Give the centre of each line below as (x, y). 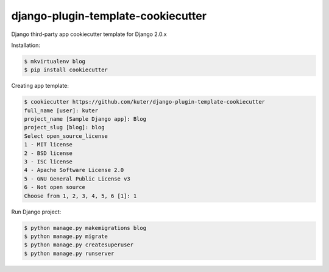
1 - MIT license (48, 145)
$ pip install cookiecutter (66, 70)
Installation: (26, 45)
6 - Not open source (55, 187)
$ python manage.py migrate (66, 236)
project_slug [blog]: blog (64, 127)
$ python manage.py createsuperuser (79, 245)
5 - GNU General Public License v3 (77, 179)
